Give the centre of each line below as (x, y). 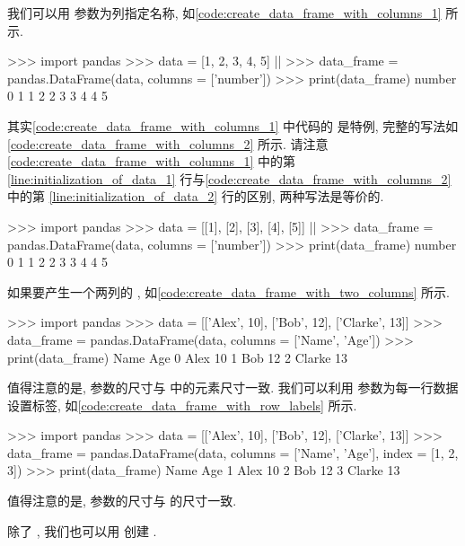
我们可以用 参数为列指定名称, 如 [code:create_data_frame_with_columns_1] (224, 13)
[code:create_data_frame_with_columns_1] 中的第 (152, 161)
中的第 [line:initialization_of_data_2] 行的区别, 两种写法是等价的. (196, 196)
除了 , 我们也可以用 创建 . (82, 530)
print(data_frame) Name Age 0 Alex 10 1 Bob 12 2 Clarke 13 (178, 357)
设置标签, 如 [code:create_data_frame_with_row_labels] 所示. (182, 405)
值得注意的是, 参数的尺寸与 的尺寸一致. (122, 501)
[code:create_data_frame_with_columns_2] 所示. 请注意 (168, 143)
